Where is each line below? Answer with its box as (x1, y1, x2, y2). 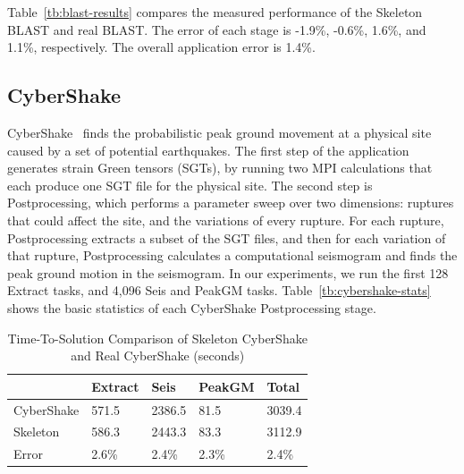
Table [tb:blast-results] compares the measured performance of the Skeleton (7, 3, 423, 21)
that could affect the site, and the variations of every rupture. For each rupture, (7, 210, 444, 229)
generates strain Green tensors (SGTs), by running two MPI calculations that (7, 158, 433, 177)
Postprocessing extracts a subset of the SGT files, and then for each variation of (7, 228, 446, 247)
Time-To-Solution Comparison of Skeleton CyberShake (7, 328, 308, 347)
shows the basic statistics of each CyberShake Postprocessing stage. (7, 298, 376, 317)
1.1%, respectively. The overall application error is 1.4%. (7, 38, 316, 56)
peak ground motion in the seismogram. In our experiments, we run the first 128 (7, 263, 449, 282)
